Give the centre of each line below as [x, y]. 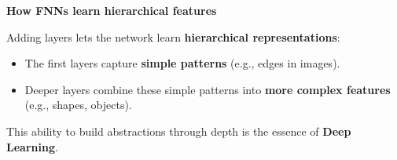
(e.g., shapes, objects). [78, 105]
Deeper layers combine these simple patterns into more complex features [208, 89]
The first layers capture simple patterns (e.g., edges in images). [182, 63]
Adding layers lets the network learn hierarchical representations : [173, 36]
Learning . [32, 146]
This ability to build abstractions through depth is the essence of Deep [179, 131]
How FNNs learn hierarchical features [112, 10]
